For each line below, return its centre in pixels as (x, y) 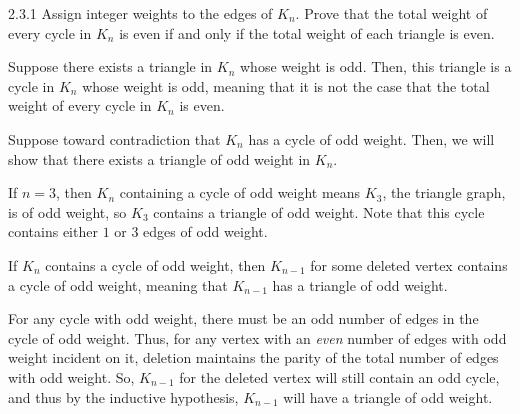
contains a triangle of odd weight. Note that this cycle (319, 211)
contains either (53, 231)
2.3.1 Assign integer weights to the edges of (140, 13)
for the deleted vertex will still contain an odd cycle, (339, 376)
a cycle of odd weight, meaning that (118, 284)
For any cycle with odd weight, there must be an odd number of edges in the (243, 318)
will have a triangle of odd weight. (388, 396)
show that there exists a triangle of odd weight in (159, 158)
